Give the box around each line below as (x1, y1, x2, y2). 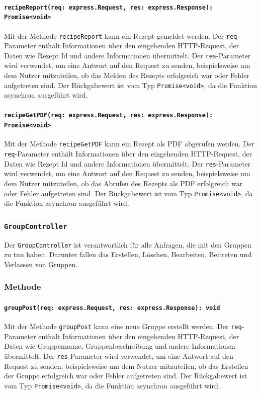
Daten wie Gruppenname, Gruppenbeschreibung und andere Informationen (4, 341, 235, 351)
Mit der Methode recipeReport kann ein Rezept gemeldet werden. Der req (4, 30, 237, 41)
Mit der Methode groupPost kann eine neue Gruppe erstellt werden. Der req (4, 321, 242, 332)
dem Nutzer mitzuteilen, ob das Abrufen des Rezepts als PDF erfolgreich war (4, 178, 243, 188)
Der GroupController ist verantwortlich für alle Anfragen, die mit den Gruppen (4, 239, 251, 250)
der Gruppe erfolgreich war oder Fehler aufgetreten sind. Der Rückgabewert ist (4, 370, 247, 381)
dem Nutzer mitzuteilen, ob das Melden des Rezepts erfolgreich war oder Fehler (4, 70, 249, 81)
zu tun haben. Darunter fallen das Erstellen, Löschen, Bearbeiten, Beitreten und (4, 249, 252, 260)
